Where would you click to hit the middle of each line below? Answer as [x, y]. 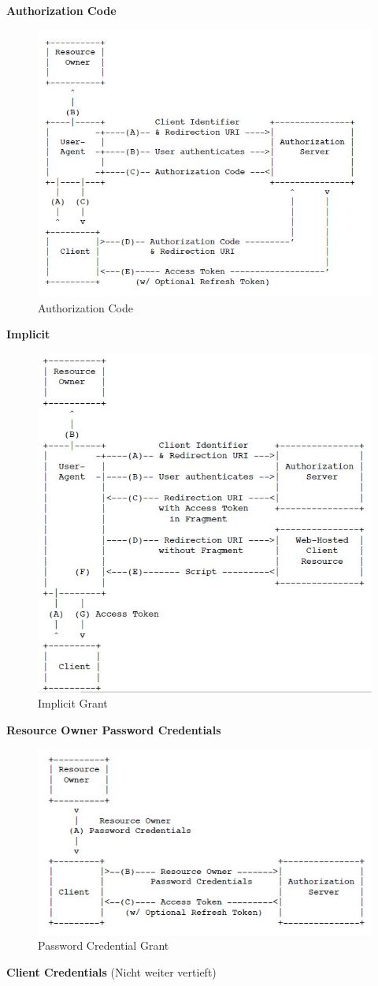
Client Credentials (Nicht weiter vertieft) [111, 971]
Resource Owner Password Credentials [114, 730]
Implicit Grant [73, 703]
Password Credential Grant [104, 945]
